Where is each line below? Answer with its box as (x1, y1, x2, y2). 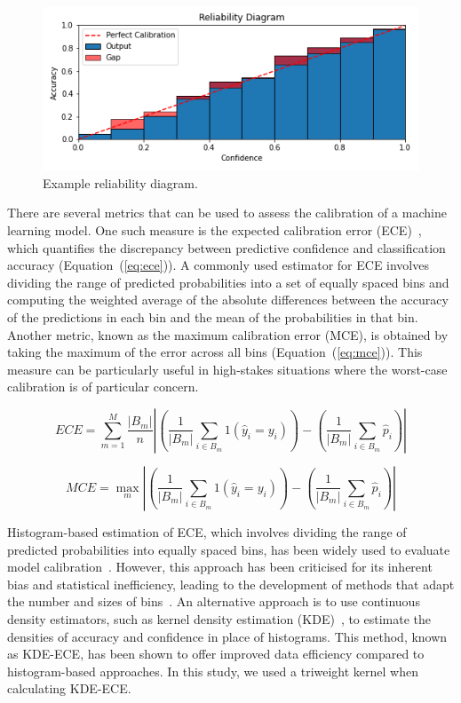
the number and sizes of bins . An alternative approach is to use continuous (7, 592, 420, 611)
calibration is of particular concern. (7, 377, 199, 396)
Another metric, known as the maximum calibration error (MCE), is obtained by (7, 325, 449, 344)
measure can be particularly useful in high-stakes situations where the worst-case (7, 359, 448, 378)
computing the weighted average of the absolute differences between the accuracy (7, 290, 449, 309)
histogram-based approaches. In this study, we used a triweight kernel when (7, 661, 418, 680)
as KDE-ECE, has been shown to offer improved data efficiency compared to (7, 644, 425, 663)
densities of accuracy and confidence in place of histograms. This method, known (7, 627, 448, 645)
